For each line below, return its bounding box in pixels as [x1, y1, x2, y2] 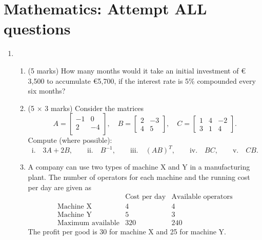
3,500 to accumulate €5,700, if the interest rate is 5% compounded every [28, 75, 256, 86]
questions [4, 18, 71, 39]
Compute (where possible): [28, 135, 112, 145]
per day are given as [28, 181, 92, 192]
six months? [28, 85, 66, 96]
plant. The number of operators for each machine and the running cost [28, 171, 250, 182]
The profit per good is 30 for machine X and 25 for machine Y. [28, 226, 226, 237]
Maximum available [57, 219, 119, 227]
